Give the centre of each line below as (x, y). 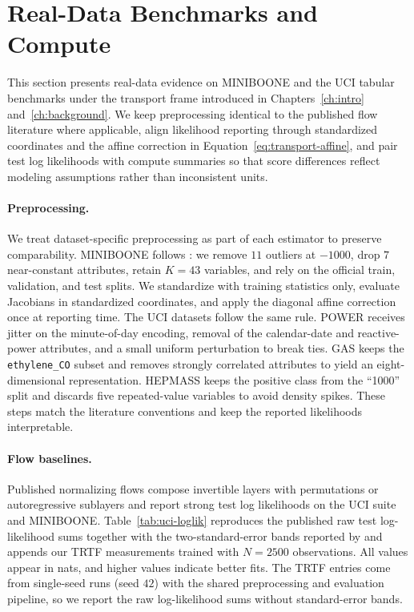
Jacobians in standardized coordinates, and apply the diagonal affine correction (202, 301)
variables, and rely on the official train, (299, 270)
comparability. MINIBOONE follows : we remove (127, 254)
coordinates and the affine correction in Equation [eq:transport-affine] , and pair (203, 145)
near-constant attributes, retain (84, 270)
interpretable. (40, 427)
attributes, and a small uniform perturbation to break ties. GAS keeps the (222, 348)
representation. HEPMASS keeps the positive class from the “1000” (235, 379)
